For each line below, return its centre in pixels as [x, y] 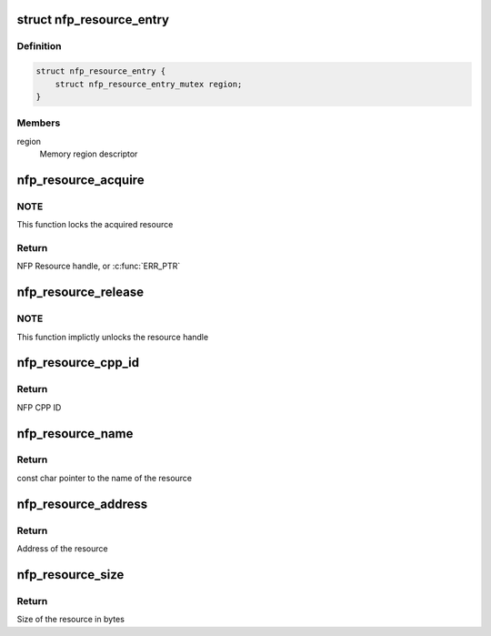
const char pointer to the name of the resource [105, 478]
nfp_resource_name [75, 434]
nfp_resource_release [80, 293]
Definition [39, 46]
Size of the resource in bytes [70, 620]
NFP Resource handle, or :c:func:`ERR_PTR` [99, 266]
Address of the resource [62, 549]
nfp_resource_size [70, 575]
